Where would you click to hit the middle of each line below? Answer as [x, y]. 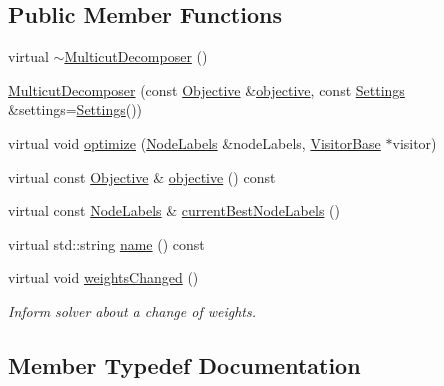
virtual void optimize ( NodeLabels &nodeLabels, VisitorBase [194, 142]
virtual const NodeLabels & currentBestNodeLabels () [174, 210]
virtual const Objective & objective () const [142, 176]
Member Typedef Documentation [184, 364]
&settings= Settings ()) [75, 109]
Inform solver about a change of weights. [132, 310]
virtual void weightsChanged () [103, 277]
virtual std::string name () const [106, 243]
